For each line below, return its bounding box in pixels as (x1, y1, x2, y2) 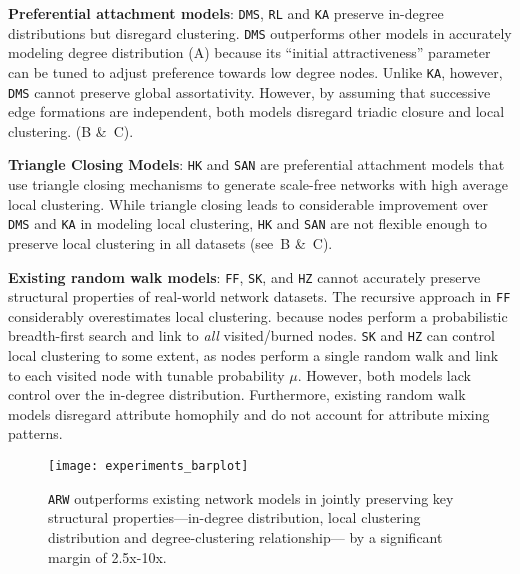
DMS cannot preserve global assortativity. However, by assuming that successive (8, 81, 491, 102)
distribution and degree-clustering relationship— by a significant (48, 526, 443, 547)
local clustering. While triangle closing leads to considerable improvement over (8, 193, 488, 214)
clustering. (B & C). (8, 120, 134, 141)
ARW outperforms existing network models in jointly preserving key (48, 487, 454, 508)
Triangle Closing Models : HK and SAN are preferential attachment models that (8, 154, 505, 175)
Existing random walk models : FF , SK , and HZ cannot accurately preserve (8, 266, 481, 287)
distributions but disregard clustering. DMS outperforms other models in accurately (8, 22, 512, 43)
